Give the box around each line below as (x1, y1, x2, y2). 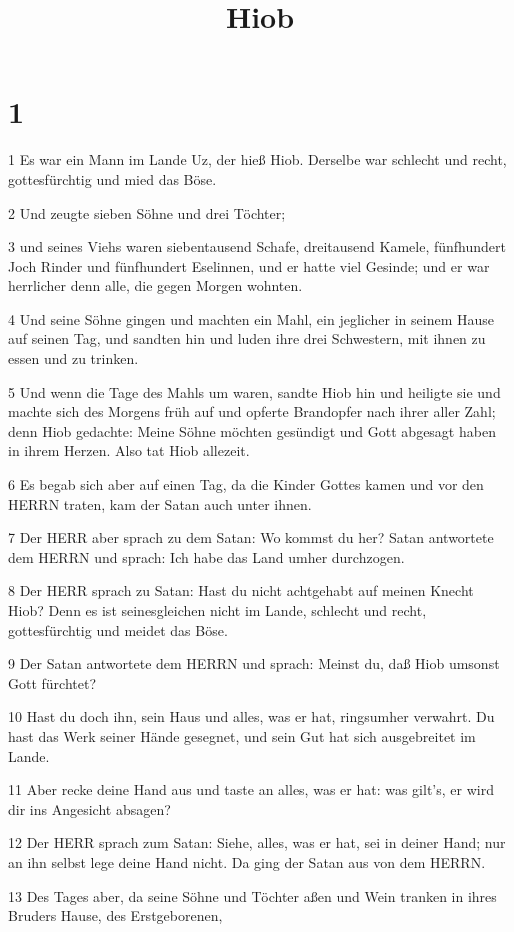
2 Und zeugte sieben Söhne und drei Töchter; (8, 202, 286, 223)
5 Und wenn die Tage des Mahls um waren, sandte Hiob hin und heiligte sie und (8, 381, 501, 402)
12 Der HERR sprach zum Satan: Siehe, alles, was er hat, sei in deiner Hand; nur (8, 832, 506, 853)
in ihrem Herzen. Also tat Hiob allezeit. (8, 440, 250, 461)
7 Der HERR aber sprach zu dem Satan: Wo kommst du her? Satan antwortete (8, 527, 494, 548)
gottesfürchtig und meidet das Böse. (8, 619, 228, 640)
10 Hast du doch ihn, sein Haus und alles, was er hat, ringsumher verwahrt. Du (8, 706, 495, 727)
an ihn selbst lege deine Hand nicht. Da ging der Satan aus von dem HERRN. (8, 851, 486, 872)
